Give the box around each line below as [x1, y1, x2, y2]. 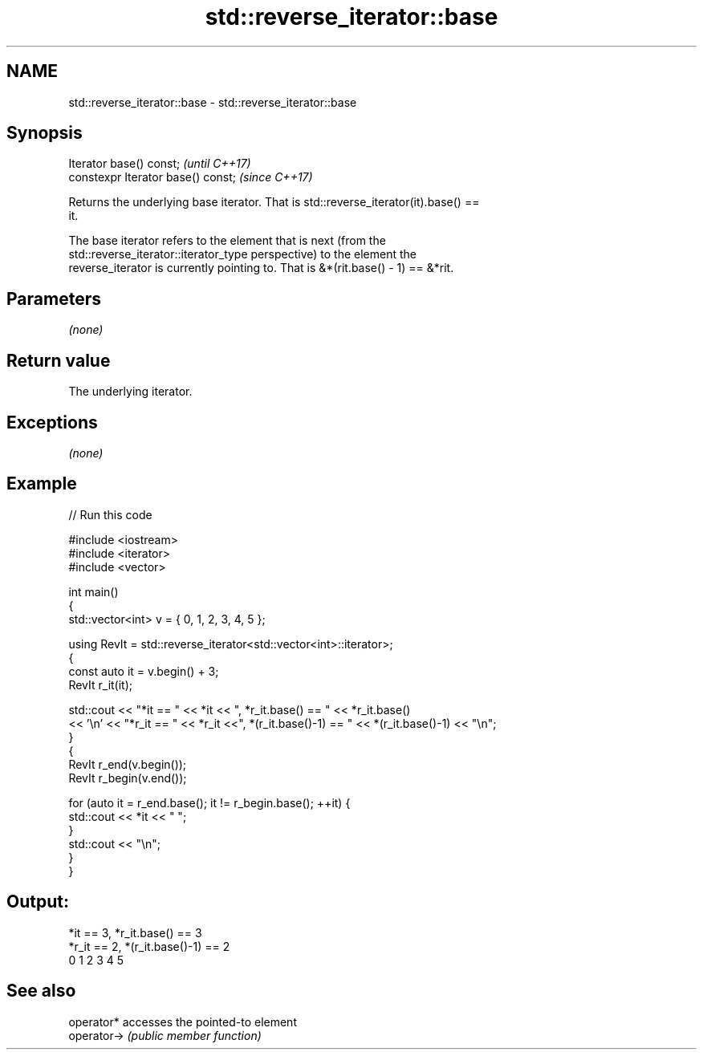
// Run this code [68, 507, 152, 522]
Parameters [6, 288, 101, 309]
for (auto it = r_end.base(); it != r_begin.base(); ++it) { [68, 795, 351, 810]
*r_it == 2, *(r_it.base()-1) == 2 [68, 939, 230, 953]
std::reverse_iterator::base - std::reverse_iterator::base [68, 95, 357, 109]
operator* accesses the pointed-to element [68, 1014, 297, 1029]
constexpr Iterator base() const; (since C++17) [68, 170, 313, 185]
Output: [6, 892, 69, 912]
